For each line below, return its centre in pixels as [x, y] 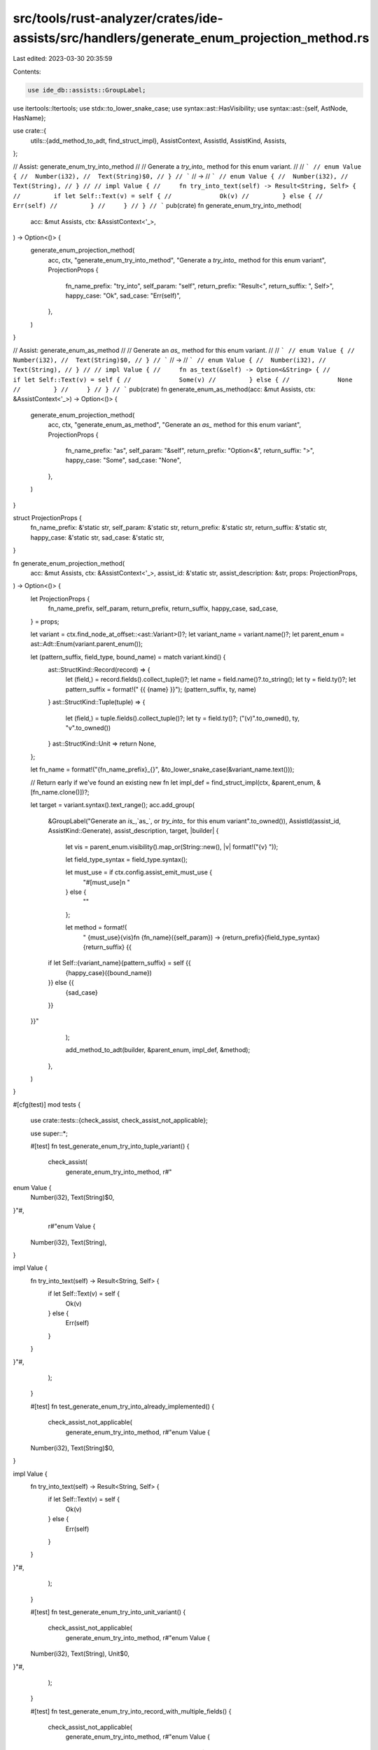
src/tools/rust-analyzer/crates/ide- [118, 18]
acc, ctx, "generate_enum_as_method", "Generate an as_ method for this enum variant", [174, 425]
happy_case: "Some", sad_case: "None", [123, 460]
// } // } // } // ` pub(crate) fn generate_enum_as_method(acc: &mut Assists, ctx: [164, 389]
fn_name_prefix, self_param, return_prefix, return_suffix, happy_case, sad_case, [163, 608]
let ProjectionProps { [60, 598]
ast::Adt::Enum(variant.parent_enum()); [87, 644]
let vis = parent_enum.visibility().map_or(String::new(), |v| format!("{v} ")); [172, 846]
